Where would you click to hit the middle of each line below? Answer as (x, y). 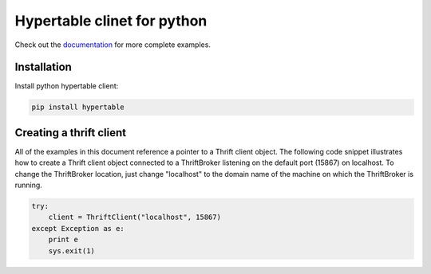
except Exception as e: (78, 228)
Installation (43, 67)
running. (29, 185)
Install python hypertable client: (67, 86)
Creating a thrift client (71, 133)
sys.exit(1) (72, 251)
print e (63, 240)
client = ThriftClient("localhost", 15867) (134, 217)
